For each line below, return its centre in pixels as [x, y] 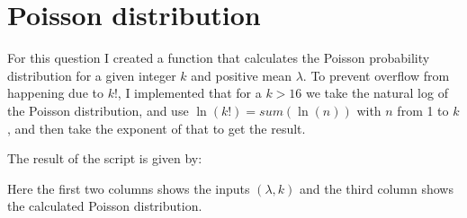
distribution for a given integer [92, 75]
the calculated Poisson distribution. [105, 206]
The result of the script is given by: [105, 158]
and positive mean [241, 75]
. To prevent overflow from [376, 75]
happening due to [55, 93]
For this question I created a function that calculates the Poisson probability [219, 58]
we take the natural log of [377, 93]
